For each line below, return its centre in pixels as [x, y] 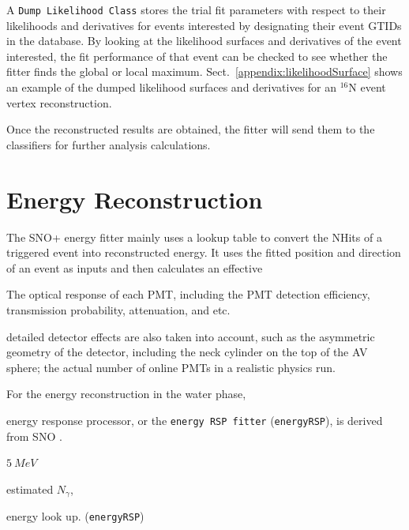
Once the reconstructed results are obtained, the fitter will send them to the [191, 129]
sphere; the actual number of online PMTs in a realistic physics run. [171, 367]
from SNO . [34, 436]
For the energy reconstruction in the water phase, [126, 394]
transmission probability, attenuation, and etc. [118, 309]
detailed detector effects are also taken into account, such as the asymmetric [191, 336]
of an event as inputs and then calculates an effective [135, 267]
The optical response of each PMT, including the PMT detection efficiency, [188, 294]
